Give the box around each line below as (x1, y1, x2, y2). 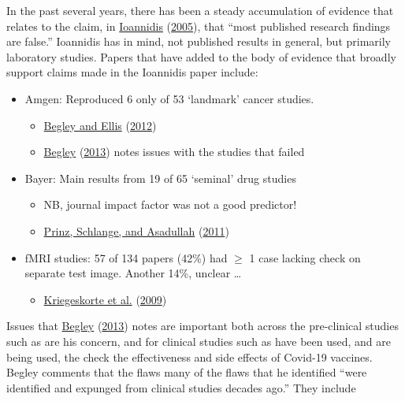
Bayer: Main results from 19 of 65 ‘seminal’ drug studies (24, 169, 296, 186)
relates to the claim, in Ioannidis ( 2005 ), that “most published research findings (6, 17, 391, 34)
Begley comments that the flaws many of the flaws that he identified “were (6, 364, 367, 381)
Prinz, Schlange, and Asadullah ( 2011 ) (43, 222, 229, 239)
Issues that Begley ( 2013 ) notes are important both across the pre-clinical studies (6, 317, 399, 334)
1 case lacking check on (249, 249, 361, 265)
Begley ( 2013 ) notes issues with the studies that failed (43, 143, 305, 160)
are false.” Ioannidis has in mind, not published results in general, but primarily (6, 33, 391, 50)
